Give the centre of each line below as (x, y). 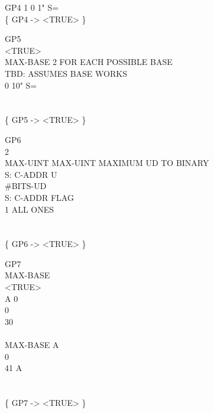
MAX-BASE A (32, 345)
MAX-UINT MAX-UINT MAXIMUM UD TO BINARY (107, 163)
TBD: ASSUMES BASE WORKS (66, 73)
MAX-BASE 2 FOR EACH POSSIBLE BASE (89, 62)
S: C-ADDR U (31, 174)
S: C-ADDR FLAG (39, 197)
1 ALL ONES (30, 209)
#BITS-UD (26, 186)
